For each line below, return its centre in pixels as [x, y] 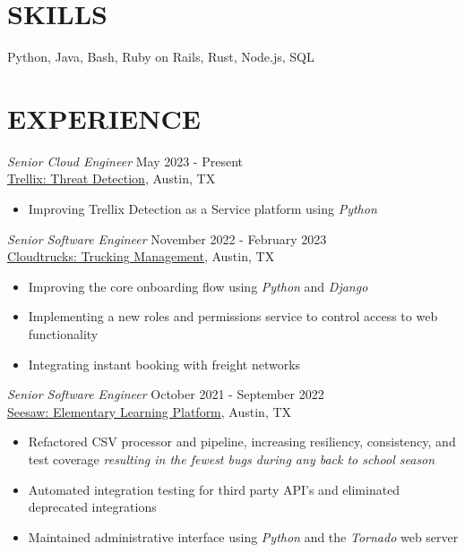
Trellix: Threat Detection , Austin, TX [112, 178]
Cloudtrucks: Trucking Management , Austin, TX [141, 256]
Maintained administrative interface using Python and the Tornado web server [243, 536]
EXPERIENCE [104, 118]
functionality [63, 334]
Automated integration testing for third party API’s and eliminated [214, 489]
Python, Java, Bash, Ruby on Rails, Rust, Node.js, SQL [161, 57]
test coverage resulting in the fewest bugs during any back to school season [232, 459]
